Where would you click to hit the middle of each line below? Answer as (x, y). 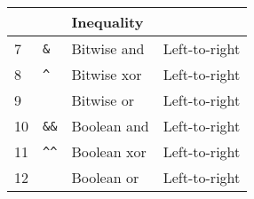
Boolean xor (109, 151)
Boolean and (110, 126)
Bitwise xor (107, 74)
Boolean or (105, 177)
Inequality (107, 22)
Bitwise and (108, 48)
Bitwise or (103, 100)
